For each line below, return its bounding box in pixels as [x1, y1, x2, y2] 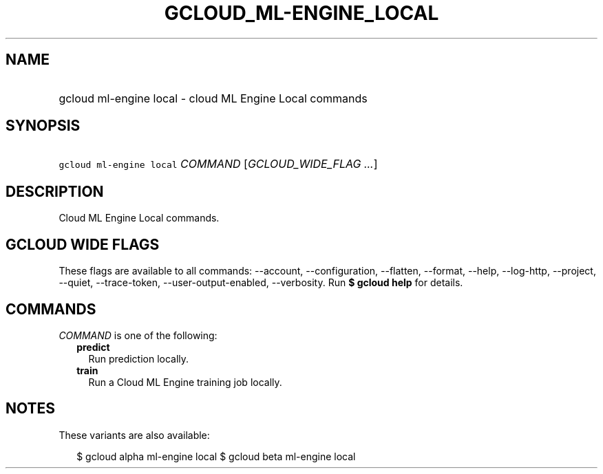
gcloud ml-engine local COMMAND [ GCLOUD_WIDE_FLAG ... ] [59, 157, 378, 171]
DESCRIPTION [6, 182, 104, 200]
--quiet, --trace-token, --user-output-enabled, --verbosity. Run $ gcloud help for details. [59, 277, 463, 289]
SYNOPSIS [6, 117, 81, 135]
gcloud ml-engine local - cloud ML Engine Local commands [59, 91, 368, 105]
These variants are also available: [59, 429, 210, 441]
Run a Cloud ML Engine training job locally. [88, 376, 282, 388]
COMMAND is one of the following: [59, 329, 218, 341]
